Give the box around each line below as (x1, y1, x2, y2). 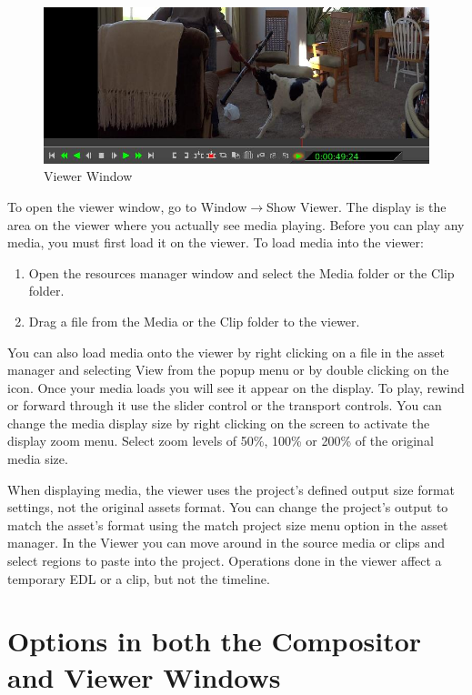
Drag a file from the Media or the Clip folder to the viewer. (28, 311, 360, 330)
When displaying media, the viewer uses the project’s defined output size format (7, 479, 456, 499)
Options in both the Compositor (7, 622, 422, 660)
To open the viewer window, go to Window (7, 196, 247, 216)
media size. (7, 449, 68, 468)
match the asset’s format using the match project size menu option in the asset (7, 515, 448, 534)
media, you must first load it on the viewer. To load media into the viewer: (7, 233, 424, 252)
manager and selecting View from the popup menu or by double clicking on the (7, 360, 449, 379)
